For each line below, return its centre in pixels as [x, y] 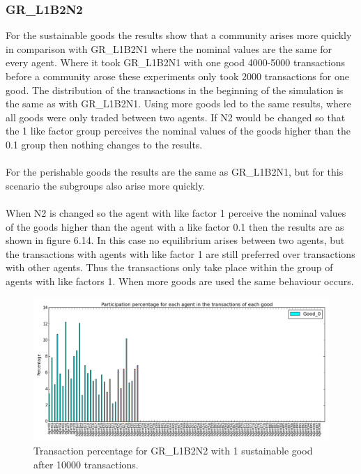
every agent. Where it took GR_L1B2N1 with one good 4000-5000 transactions [176, 62]
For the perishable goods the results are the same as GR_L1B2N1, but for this [175, 172]
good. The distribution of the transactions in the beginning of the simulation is [175, 90]
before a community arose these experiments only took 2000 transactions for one [177, 76]
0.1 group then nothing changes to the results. [104, 144]
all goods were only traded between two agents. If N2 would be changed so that [176, 117]
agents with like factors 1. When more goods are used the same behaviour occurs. [180, 281]
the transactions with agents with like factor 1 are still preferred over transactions [180, 253]
